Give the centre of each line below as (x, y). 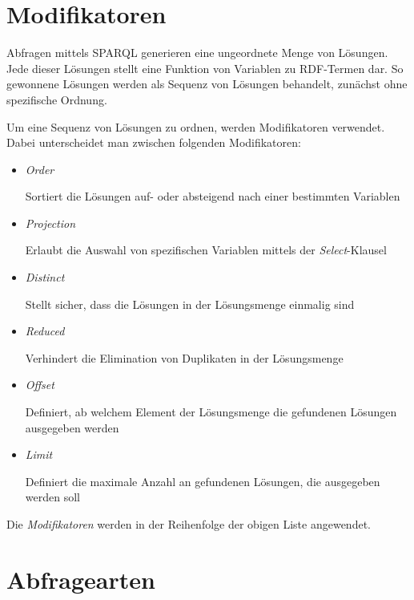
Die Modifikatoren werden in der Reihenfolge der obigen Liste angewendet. (189, 524)
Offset (40, 385)
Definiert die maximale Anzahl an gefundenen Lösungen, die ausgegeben (203, 481)
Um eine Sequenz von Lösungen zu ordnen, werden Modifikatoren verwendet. (196, 126)
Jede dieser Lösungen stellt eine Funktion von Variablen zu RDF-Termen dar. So (205, 68)
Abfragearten (81, 579)
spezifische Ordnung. (57, 99)
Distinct (45, 277)
